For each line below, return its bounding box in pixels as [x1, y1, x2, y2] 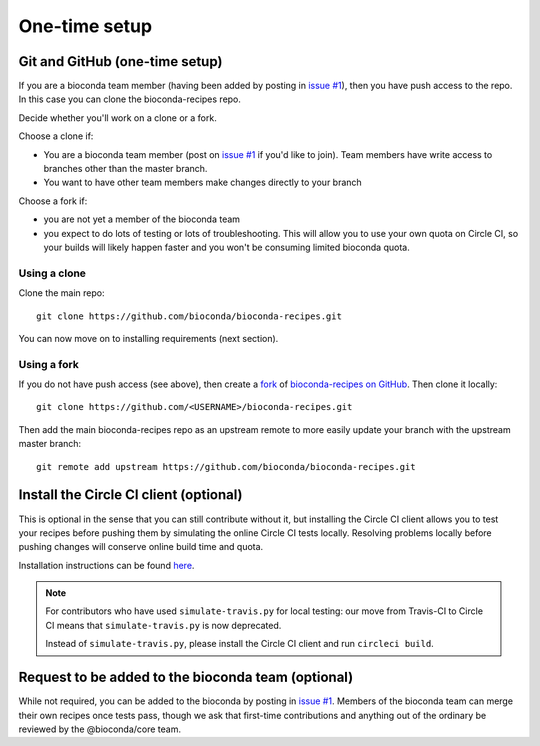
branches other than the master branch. [43, 163, 208, 175]
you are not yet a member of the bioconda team [43, 213, 240, 225]
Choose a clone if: [18, 130, 94, 142]
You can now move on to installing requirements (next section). [18, 332, 279, 344]
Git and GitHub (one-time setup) [18, 53, 223, 70]
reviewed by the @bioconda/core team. [18, 723, 182, 735]
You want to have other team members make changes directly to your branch [43, 176, 362, 189]
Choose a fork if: [18, 195, 88, 207]
